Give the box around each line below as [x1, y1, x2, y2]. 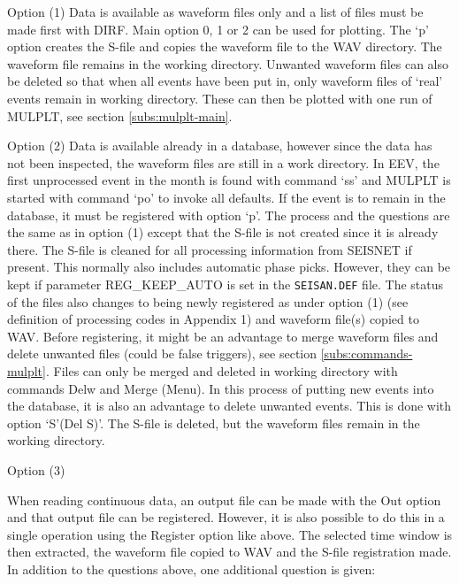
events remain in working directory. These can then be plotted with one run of [7, 88, 432, 107]
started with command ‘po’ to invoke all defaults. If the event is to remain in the [7, 188, 446, 206]
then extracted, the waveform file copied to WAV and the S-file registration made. [7, 542, 452, 561]
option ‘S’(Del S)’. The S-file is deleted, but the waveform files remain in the [7, 413, 420, 432]
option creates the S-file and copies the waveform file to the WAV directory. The [7, 37, 442, 56]
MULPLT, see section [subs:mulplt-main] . [7, 106, 233, 125]
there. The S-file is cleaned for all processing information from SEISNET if [7, 240, 412, 258]
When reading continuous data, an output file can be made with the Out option [7, 490, 441, 509]
